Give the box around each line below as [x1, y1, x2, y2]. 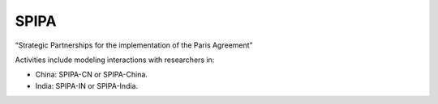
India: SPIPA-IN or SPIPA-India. [35, 81, 139, 90]
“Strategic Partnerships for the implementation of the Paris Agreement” [15, 40, 253, 50]
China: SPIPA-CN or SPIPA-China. [35, 69, 148, 80]
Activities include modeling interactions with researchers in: [15, 55, 215, 64]
